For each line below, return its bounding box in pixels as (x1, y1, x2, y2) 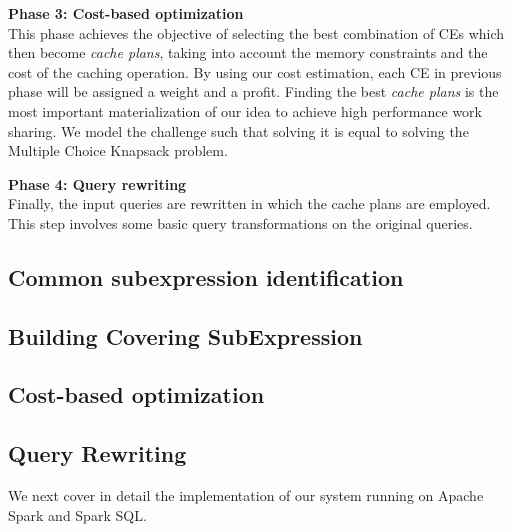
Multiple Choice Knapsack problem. (8, 140, 228, 161)
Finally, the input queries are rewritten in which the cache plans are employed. (8, 193, 491, 214)
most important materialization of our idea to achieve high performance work (8, 100, 482, 121)
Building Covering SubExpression (8, 320, 363, 351)
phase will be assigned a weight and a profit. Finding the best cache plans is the (8, 81, 499, 102)
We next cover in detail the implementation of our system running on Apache (8, 485, 484, 506)
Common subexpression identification (8, 261, 404, 292)
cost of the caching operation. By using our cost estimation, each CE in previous (8, 61, 502, 82)
